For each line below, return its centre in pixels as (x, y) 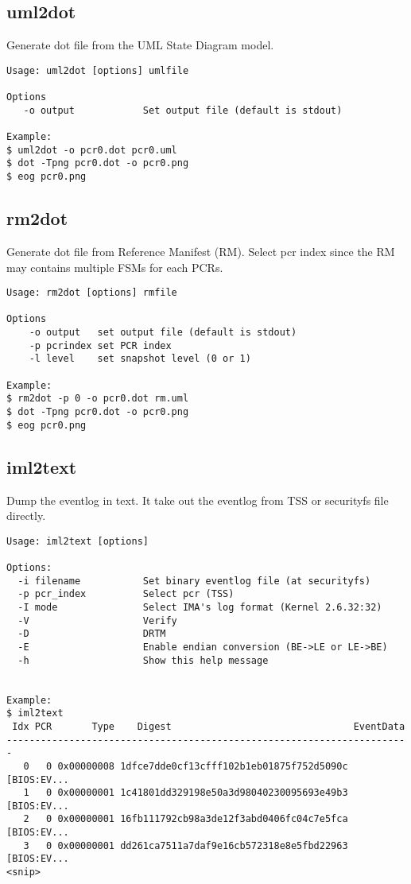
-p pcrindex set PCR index (100, 345)
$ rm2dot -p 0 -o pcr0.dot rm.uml (98, 399)
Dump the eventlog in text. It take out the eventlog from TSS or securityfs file (198, 500)
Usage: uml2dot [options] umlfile (98, 70)
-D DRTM (92, 634)
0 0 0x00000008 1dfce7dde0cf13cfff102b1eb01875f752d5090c (186, 766)
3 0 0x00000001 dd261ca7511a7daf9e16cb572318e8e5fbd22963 (186, 845)
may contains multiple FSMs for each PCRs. (115, 267)
